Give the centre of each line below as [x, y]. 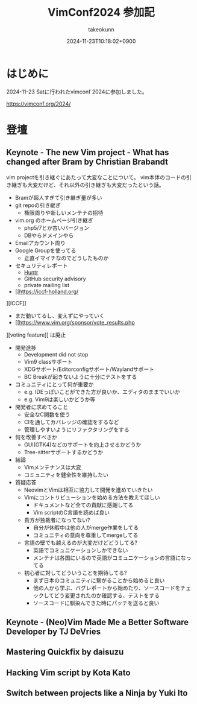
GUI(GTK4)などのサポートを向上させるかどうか [83, 445]
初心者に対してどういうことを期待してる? [75, 572]
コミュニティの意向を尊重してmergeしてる [86, 535]
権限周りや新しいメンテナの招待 [64, 212]
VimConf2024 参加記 [101, 12]
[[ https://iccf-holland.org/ [47, 291]
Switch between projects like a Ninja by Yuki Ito [97, 693]
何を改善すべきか [36, 437]
